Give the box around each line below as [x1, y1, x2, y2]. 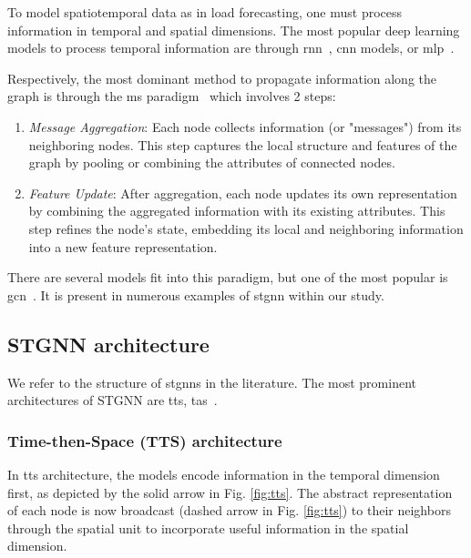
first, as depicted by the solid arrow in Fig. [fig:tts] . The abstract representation [7, 482, 453, 502]
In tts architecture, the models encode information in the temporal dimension [7, 464, 440, 483]
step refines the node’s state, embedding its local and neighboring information [28, 218, 464, 238]
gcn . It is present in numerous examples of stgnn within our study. [7, 285, 384, 304]
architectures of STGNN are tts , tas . [7, 391, 218, 410]
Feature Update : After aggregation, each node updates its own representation [28, 183, 457, 202]
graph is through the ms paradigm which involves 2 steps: [7, 86, 336, 106]
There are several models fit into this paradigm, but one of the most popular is [7, 268, 448, 287]
